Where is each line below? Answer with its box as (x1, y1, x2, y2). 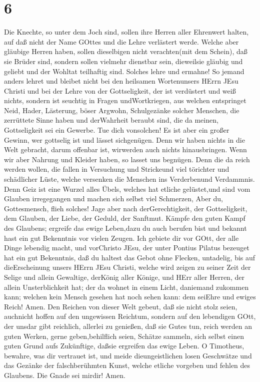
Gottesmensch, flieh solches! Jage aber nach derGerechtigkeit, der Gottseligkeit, (4, 203, 247, 213)
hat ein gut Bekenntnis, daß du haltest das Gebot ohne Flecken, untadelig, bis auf (4, 252, 255, 262)
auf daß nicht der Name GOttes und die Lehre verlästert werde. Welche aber (4, 36, 239, 47)
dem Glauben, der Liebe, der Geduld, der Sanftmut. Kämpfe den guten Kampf (4, 213, 245, 223)
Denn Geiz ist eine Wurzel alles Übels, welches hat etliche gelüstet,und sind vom (4, 183, 250, 194)
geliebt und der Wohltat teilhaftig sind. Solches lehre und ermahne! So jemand (4, 66, 244, 76)
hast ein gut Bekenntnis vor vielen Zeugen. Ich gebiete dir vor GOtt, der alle (4, 232, 239, 243)
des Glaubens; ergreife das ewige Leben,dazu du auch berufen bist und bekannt (4, 223, 247, 233)
